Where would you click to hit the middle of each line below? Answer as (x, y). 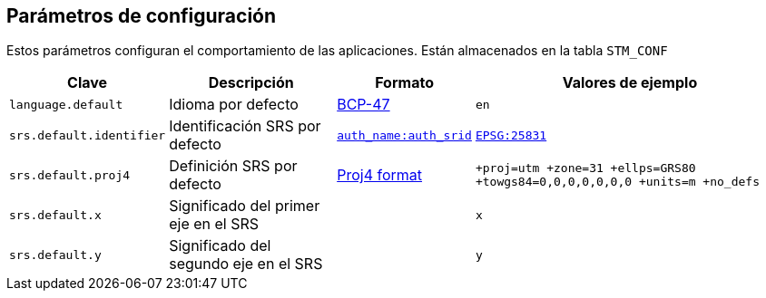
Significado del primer (245, 206)
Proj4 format (380, 175)
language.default (66, 104)
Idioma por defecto (234, 105)
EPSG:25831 (511, 135)
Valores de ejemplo (630, 83)
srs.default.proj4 (70, 175)
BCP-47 (363, 105)
